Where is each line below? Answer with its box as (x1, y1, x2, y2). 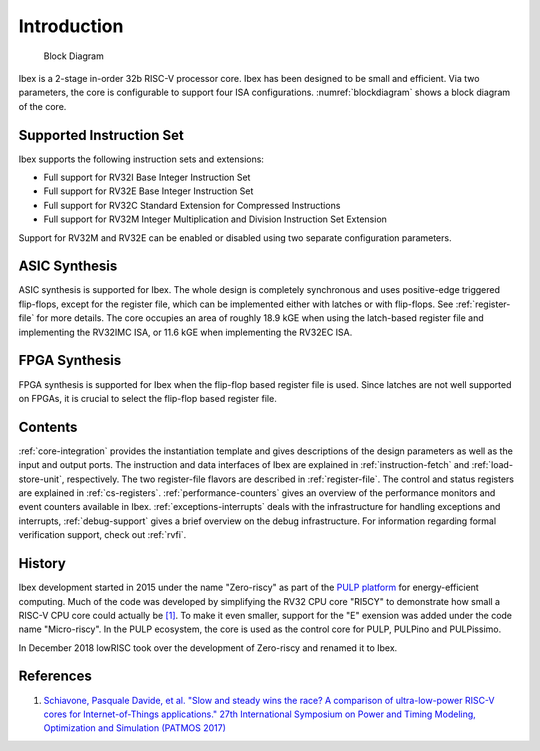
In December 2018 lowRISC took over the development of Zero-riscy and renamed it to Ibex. (18, 641, 398, 654)
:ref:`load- (471, 459, 514, 471)
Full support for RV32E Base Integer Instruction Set (43, 185, 254, 197)
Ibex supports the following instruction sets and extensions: (18, 153, 265, 165)
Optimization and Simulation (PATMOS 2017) (43, 722, 227, 734)
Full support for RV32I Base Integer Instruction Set (43, 171, 251, 184)
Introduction (18, 15, 124, 37)
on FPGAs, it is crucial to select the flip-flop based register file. (18, 392, 277, 404)
